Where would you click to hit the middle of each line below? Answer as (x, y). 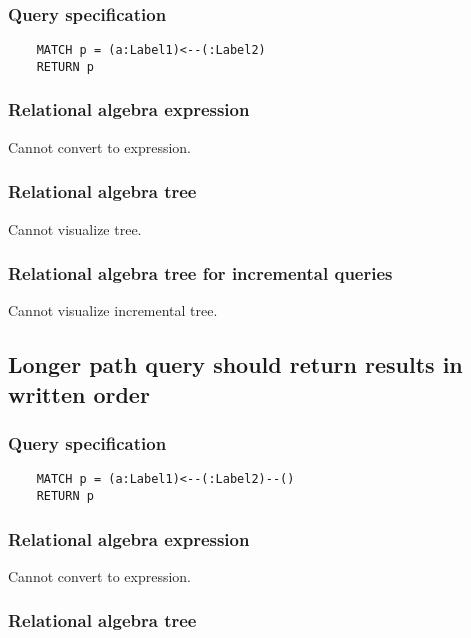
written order (79, 393)
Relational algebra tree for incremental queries (200, 273)
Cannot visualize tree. (75, 228)
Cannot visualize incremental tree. (113, 310)
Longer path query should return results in (235, 364)
